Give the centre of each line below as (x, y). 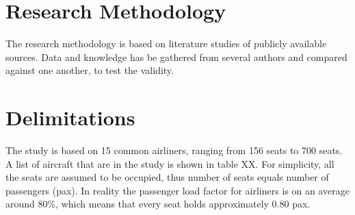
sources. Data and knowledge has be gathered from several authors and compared (176, 56)
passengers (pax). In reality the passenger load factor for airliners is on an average (177, 190)
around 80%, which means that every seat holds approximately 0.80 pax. (158, 204)
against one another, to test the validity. (90, 70)
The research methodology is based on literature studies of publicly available (166, 43)
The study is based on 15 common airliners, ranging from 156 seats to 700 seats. (174, 150)
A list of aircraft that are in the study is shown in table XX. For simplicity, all (170, 163)
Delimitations (70, 117)
